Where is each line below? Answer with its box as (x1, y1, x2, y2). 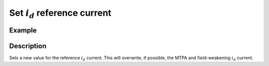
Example (9, 26, 37, 34)
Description (9, 42, 47, 50)
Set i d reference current (9, 7, 112, 20)
